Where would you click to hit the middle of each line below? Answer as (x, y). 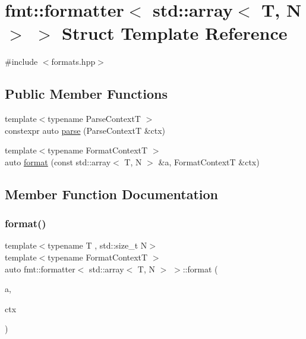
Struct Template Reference (175, 33)
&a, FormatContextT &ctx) (209, 161)
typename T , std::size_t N (97, 245)
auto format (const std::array (58, 161)
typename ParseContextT (94, 119)
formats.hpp (73, 62)
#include (21, 62)
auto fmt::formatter (40, 269)
